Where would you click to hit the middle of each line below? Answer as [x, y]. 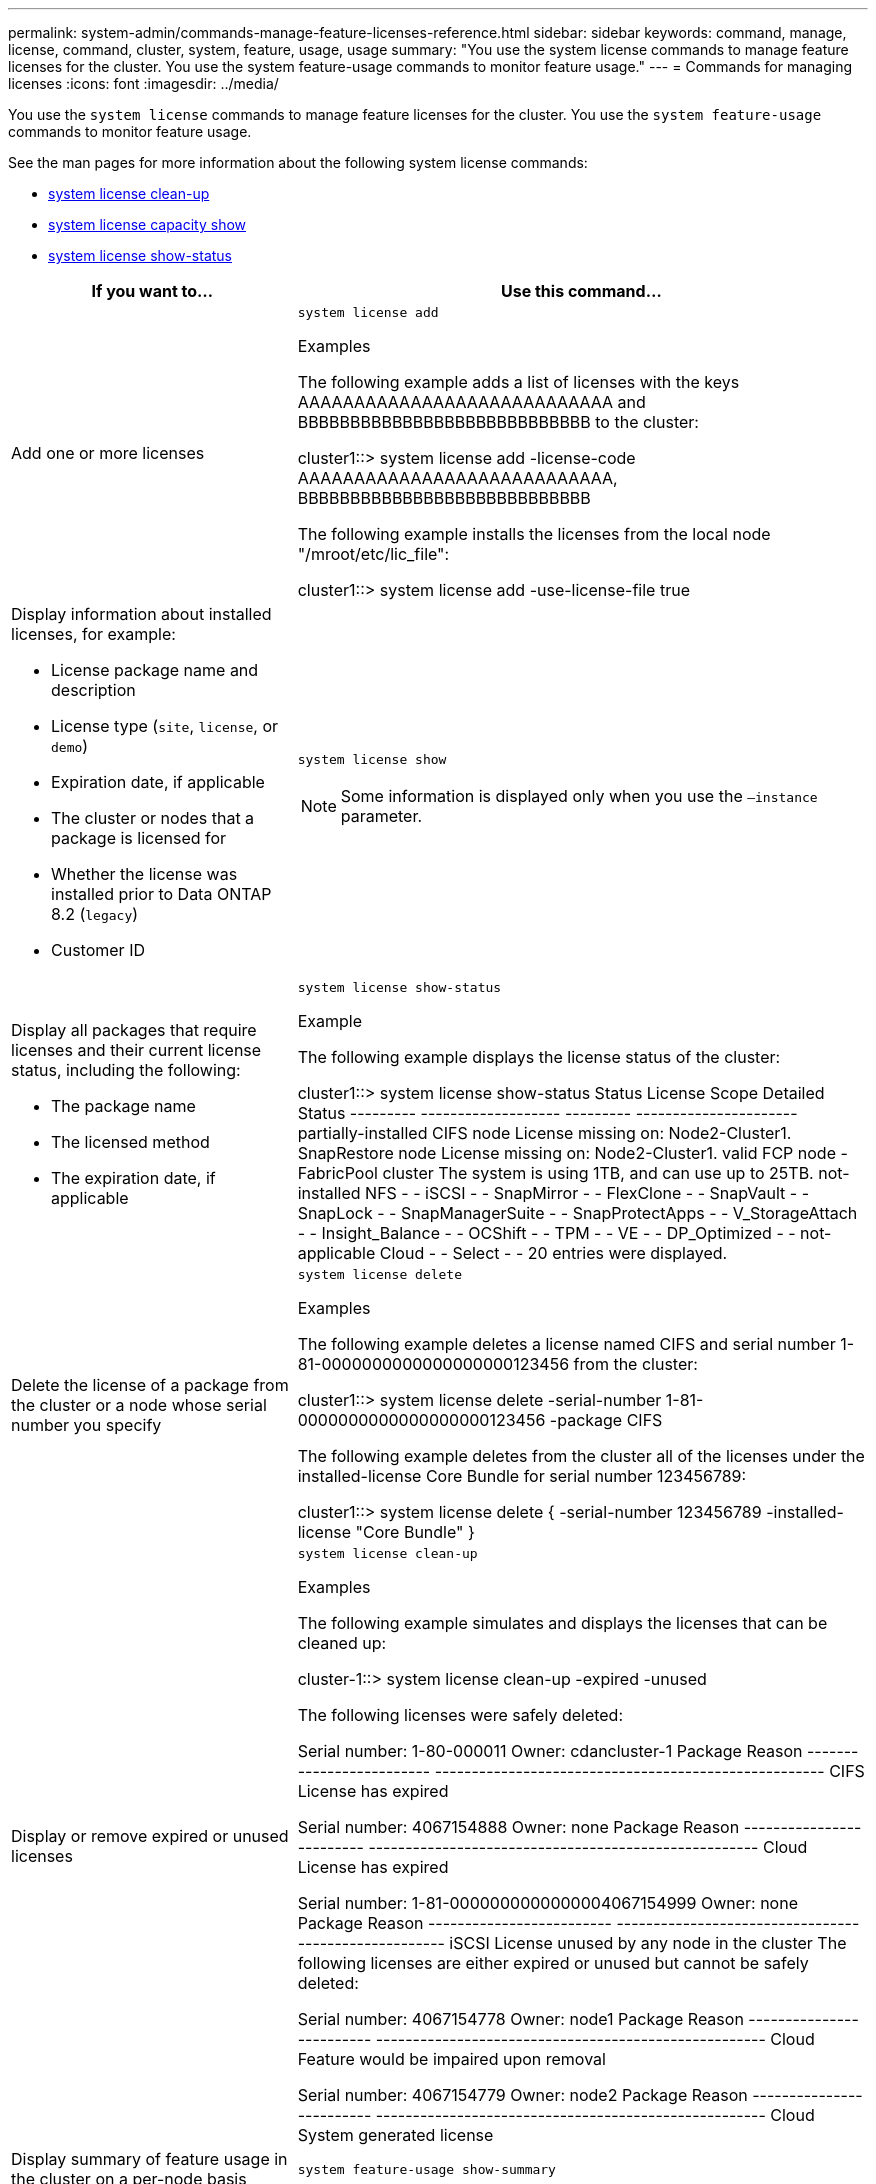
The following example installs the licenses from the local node [534, 534]
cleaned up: [342, 1643]
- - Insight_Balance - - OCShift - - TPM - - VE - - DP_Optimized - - [546, 1233]
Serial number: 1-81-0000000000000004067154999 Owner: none [547, 1903]
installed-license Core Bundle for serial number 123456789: [522, 1476]
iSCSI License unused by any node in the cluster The [648, 1943]
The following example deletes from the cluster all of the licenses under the [581, 1456]
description [93, 690]
